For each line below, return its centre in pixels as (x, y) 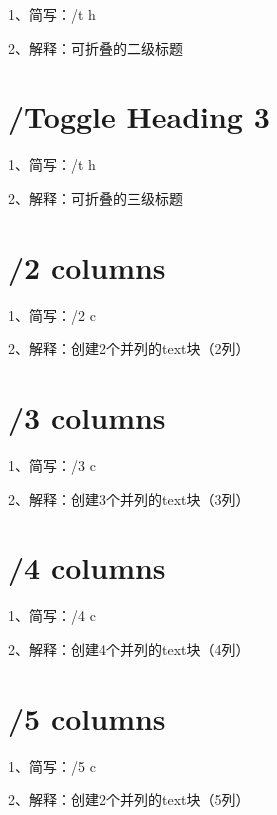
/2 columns (87, 266)
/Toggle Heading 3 (139, 116)
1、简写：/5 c (52, 765)
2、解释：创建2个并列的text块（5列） (129, 799)
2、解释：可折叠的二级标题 (95, 47)
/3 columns (87, 417)
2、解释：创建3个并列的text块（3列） (129, 498)
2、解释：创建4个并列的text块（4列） (129, 648)
